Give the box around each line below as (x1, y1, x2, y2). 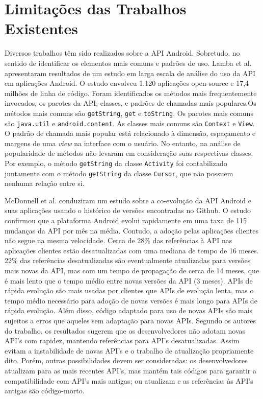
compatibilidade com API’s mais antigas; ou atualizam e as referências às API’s (5, 375, 253, 386)
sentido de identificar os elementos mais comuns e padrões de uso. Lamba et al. (5, 57, 252, 68)
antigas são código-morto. (5, 385, 85, 396)
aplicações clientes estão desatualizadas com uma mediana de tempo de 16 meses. (5, 245, 259, 255)
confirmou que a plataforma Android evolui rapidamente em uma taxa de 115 (5, 215, 247, 226)
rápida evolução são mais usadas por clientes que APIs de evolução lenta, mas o (5, 285, 254, 296)
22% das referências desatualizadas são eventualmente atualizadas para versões (5, 255, 251, 266)
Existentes (5, 18, 78, 39)
